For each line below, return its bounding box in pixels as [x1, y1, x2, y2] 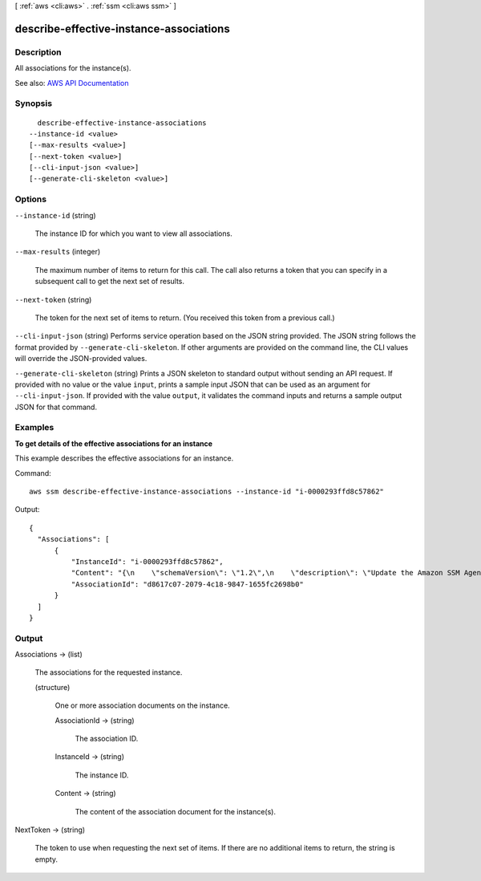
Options [14, 193, 47, 205]
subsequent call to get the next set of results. [34, 277, 184, 286]
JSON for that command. [14, 402, 98, 412]
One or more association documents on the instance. [55, 700, 230, 710]
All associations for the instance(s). [14, 63, 131, 73]
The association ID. [75, 733, 139, 743]
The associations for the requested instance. [34, 668, 183, 677]
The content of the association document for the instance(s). [75, 806, 277, 816]
